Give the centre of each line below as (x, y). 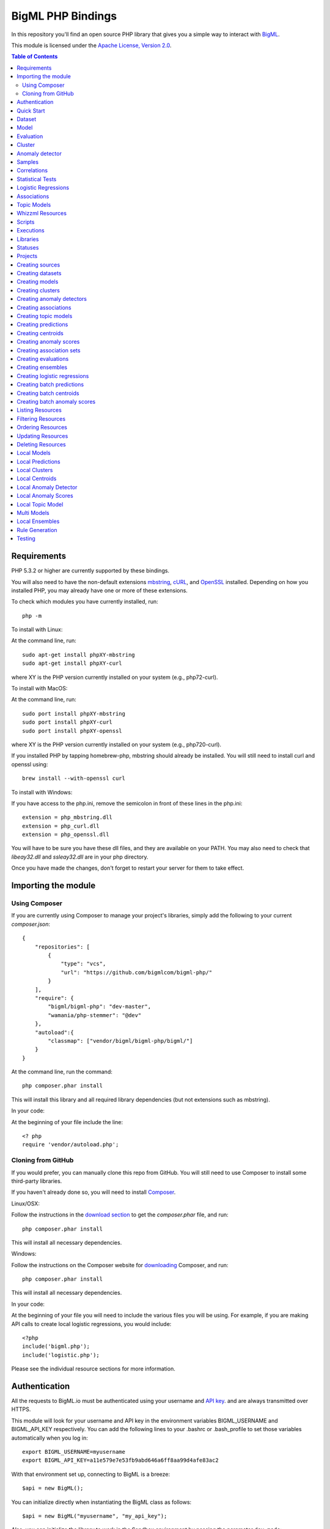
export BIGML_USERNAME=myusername (74, 1452)
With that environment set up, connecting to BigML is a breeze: (91, 1474)
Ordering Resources (42, 428)
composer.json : (31, 924)
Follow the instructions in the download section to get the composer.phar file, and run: (120, 1215)
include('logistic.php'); (61, 1355)
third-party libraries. (37, 1181)
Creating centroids (40, 333)
